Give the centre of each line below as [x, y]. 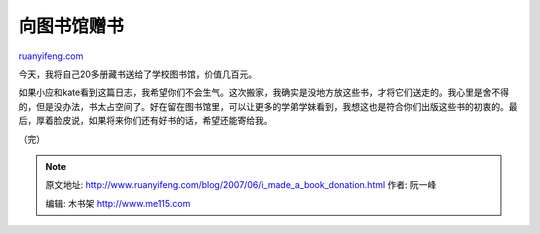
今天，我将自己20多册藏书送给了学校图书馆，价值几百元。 [138, 74]
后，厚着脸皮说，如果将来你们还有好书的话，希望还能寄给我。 [145, 121]
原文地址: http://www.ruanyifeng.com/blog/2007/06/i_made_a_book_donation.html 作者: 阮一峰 [241, 185]
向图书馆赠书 [71, 26]
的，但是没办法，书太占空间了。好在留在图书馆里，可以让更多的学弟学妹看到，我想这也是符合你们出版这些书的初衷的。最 [268, 106]
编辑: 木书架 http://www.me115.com [118, 203]
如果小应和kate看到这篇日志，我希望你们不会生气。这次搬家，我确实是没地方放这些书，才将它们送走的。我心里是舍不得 [264, 92]
